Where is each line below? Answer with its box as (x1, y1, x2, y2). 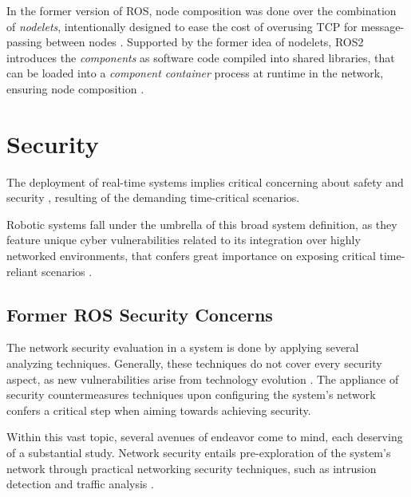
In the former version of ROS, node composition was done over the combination (6, 2, 397, 18)
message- (361, 18, 405, 34)
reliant (6, 262, 38, 279)
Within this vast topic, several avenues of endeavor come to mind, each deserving (6, 428, 403, 445)
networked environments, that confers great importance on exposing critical (6, 247, 376, 264)
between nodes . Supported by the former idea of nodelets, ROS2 (45, 34, 364, 50)
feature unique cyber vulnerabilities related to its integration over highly (6, 231, 361, 248)
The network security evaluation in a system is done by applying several (6, 339, 359, 356)
